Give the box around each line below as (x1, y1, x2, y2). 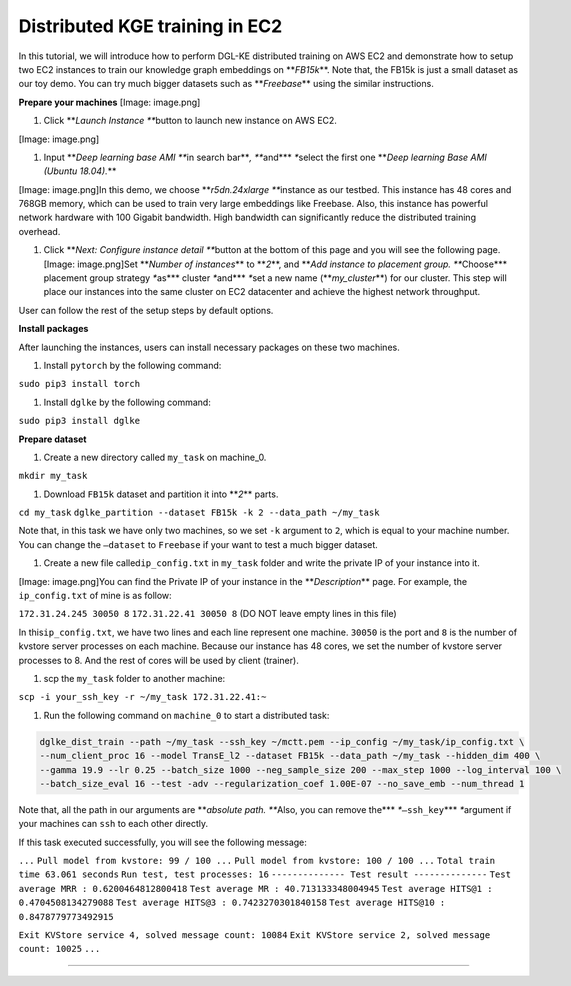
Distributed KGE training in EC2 (18, 15, 283, 37)
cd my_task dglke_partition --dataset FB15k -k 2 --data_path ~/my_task (18, 507, 380, 519)
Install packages (18, 323, 89, 335)
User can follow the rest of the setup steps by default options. (18, 304, 274, 316)
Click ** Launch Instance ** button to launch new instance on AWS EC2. (43, 115, 337, 127)
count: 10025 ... (18, 943, 101, 955)
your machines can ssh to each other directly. (18, 818, 209, 830)
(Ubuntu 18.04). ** (43, 165, 117, 177)
